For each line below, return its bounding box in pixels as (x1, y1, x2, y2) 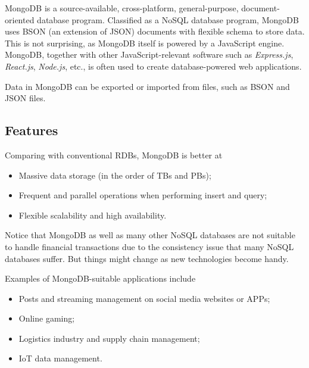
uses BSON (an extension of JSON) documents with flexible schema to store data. (5, 25, 305, 38)
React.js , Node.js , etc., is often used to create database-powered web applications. (5, 60, 302, 72)
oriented (5, 13, 35, 26)
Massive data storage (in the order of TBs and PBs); (18, 169, 211, 181)
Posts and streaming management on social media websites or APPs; (18, 292, 270, 304)
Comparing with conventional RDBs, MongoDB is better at (5, 148, 223, 161)
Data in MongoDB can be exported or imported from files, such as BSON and (5, 80, 290, 92)
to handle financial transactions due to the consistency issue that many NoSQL (5, 240, 294, 252)
